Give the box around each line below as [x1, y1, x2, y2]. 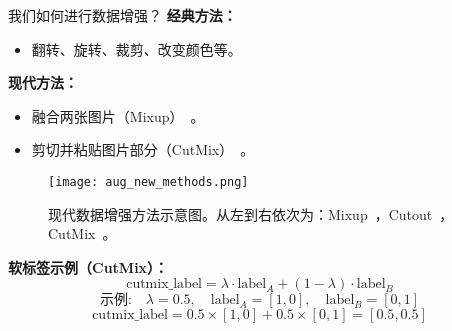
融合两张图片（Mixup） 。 [31, 105, 205, 126]
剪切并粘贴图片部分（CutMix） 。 [31, 139, 255, 160]
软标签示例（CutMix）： [8, 256, 169, 277]
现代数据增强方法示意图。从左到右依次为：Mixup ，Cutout [48, 203, 433, 224]
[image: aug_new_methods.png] [48, 174, 249, 189]
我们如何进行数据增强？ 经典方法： [8, 5, 237, 25]
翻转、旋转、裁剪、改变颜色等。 [31, 38, 242, 59]
